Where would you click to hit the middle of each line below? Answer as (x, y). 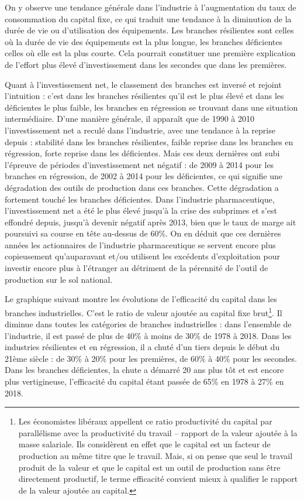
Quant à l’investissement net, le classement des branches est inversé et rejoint (143, 84)
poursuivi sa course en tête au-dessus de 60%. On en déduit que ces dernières (143, 233)
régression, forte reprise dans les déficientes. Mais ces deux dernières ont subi (142, 153)
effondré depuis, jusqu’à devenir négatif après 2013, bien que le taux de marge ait (151, 222)
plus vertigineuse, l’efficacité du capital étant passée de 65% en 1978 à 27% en (144, 381)
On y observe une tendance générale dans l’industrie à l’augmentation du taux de (151, 7)
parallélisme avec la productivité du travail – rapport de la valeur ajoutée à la (158, 432)
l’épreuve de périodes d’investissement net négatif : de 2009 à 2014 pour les (139, 164)
